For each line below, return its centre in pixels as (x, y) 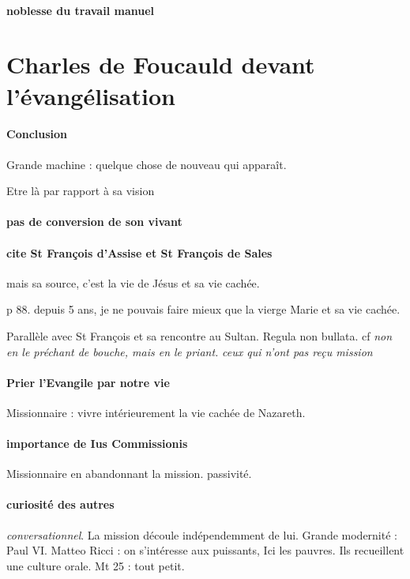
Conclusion (37, 134)
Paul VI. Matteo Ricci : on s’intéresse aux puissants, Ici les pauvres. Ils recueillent (205, 550)
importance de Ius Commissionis (97, 444)
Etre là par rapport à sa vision (81, 191)
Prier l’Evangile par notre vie (88, 382)
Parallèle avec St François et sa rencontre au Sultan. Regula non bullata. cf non (199, 335)
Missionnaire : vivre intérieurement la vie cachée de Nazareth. (156, 412)
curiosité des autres (60, 504)
